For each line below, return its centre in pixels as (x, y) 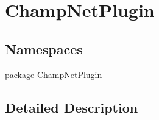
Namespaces (44, 48)
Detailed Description (72, 107)
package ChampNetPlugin (54, 74)
